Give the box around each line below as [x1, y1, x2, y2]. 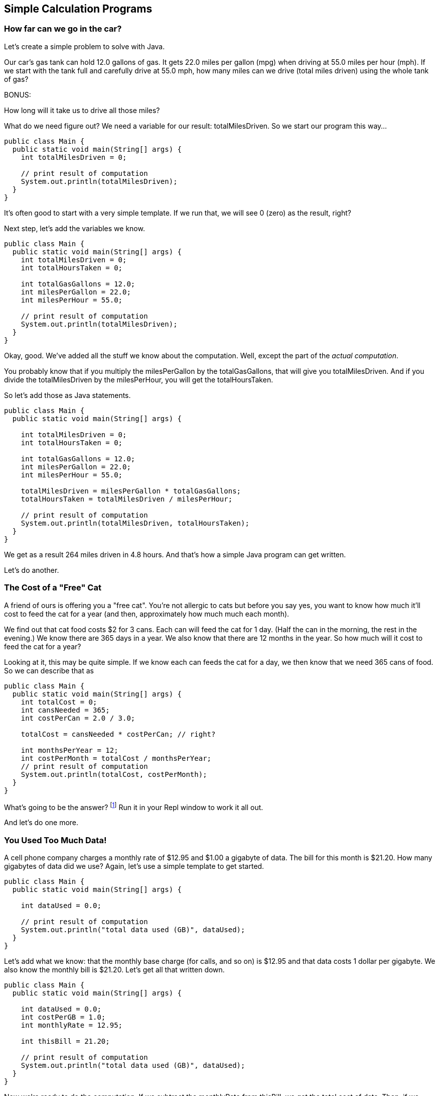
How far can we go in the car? [4, 24, 122, 34]
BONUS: [4, 90, 31, 99]
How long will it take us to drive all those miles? [4, 106, 160, 115]
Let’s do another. [4, 565, 59, 574]
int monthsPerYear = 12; [21, 746, 118, 754]
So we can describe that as [4, 666, 94, 675]
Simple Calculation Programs [4, 3, 153, 15]
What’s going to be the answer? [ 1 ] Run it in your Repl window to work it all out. [4, 801, 263, 812]
